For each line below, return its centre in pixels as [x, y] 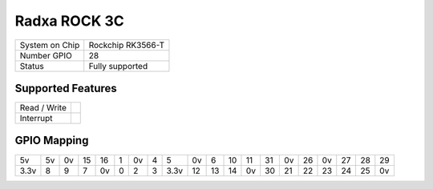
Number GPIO [46, 55]
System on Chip [50, 45]
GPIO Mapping [52, 141]
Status [32, 66]
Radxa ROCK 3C [69, 21]
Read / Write [43, 108]
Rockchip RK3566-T [126, 45]
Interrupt [36, 119]
